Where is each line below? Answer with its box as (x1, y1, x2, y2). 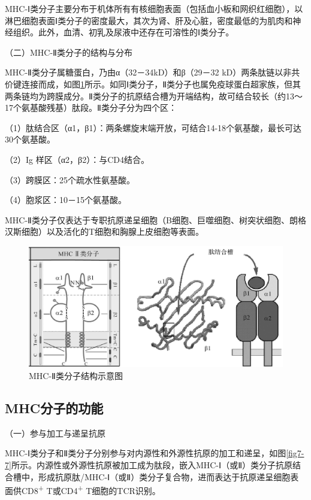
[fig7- (286, 447, 304, 459)
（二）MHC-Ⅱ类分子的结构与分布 (5, 46, 132, 58)
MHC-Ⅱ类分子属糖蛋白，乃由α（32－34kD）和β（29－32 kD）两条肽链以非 (5, 66, 292, 78)
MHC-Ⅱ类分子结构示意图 (29, 369, 123, 381)
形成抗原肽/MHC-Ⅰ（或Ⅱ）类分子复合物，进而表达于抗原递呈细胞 (38, 470, 291, 483)
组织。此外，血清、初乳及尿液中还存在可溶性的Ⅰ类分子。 (13, 26, 234, 38)
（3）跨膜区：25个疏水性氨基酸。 (5, 173, 135, 186)
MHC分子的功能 (5, 398, 104, 417)
